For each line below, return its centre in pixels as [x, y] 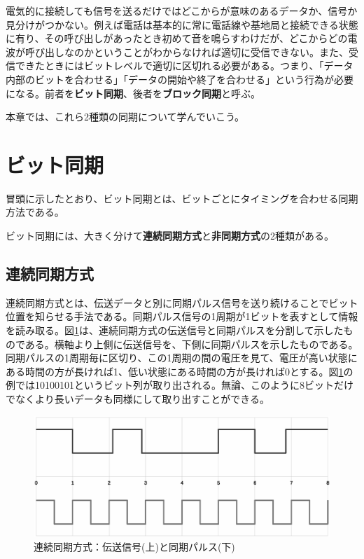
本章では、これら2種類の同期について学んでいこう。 [125, 117]
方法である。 [35, 212]
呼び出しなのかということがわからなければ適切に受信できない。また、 [187, 51]
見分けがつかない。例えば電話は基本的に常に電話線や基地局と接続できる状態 [182, 24]
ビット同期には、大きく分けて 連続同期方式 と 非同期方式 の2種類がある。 [170, 236]
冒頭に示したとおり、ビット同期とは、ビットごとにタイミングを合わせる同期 [182, 198]
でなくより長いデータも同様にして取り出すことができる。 [138, 399]
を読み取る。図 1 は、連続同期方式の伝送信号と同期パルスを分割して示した [175, 330]
